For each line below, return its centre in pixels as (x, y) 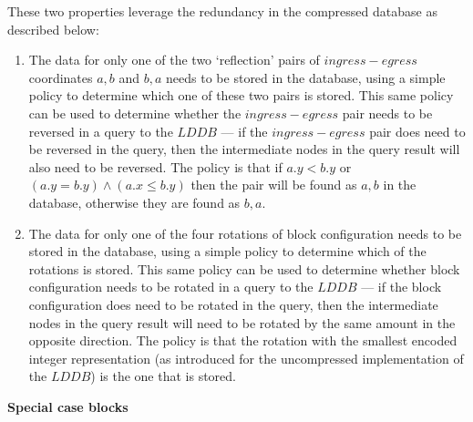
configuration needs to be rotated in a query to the (171, 287)
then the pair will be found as (274, 185)
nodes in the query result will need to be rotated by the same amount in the (242, 322)
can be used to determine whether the (135, 113)
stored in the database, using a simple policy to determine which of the (227, 251)
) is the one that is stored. (163, 376)
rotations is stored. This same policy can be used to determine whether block (244, 268)
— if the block (401, 287)
